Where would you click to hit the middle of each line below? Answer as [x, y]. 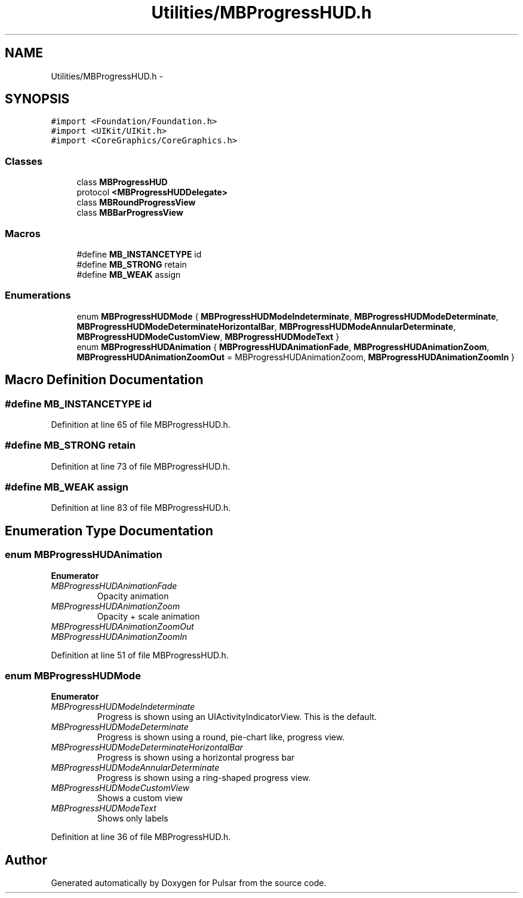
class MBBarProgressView [130, 213]
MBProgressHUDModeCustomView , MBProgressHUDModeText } [208, 336]
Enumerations [38, 295]
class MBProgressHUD [122, 182]
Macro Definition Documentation [104, 380]
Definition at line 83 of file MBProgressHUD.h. [141, 508]
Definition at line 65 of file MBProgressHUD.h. [141, 424]
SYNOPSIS [37, 99]
